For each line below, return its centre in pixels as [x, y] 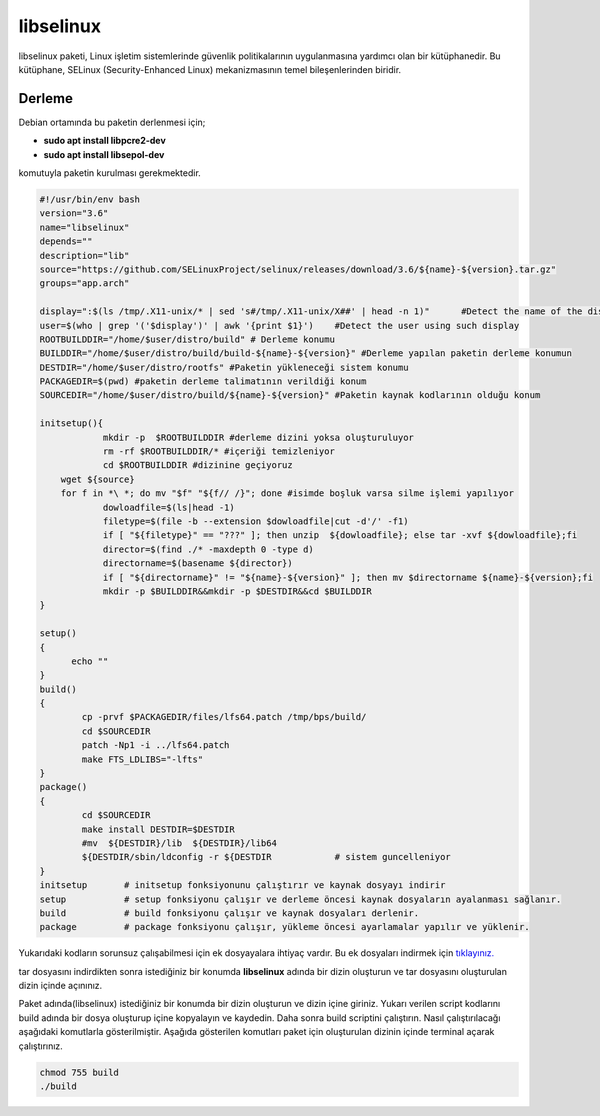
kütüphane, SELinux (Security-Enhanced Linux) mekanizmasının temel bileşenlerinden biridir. [210, 69]
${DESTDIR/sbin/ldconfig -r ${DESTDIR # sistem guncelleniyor [266, 857]
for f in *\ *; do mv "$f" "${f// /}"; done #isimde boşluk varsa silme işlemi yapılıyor [287, 493]
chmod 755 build [79, 1072]
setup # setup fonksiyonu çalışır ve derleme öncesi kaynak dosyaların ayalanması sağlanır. [300, 899]
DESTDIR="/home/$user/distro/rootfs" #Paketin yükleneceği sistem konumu [224, 367]
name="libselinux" [84, 227]
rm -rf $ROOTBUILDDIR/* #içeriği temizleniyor [218, 451]
